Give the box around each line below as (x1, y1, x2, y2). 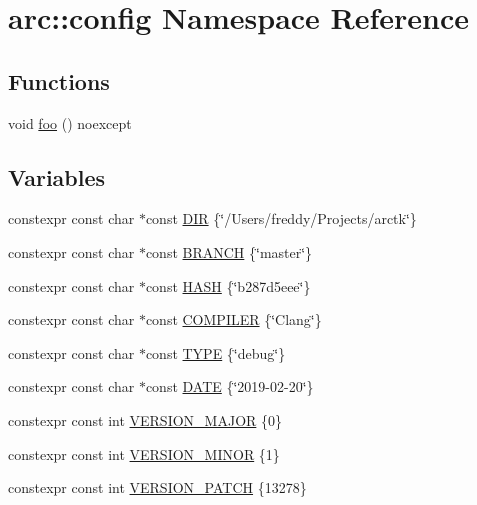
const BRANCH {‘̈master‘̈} (145, 241, 313, 262)
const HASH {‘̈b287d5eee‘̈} (145, 275, 311, 296)
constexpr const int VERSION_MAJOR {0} (8, 409, 283, 430)
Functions (8, 65, 110, 96)
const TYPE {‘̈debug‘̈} (145, 342, 286, 363)
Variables (8, 161, 106, 192)
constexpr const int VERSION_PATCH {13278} (8, 477, 307, 498)
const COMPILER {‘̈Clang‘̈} (145, 309, 322, 330)
